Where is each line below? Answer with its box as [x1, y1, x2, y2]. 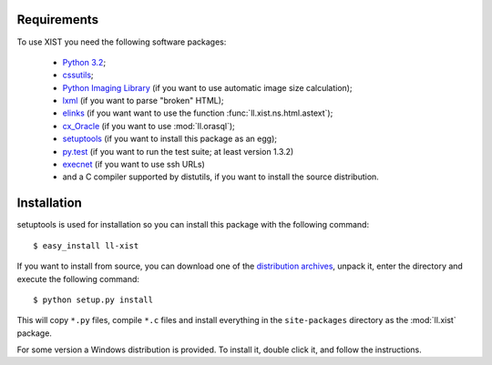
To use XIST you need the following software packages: [16, 36, 227, 47]
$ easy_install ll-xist [33, 240, 139, 250]
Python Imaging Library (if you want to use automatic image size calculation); [62, 82, 353, 93]
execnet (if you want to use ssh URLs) [62, 159, 205, 170]
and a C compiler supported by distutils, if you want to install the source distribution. [62, 171, 380, 182]
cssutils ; [62, 69, 95, 81]
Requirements [16, 12, 99, 27]
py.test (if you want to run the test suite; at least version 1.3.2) [62, 146, 294, 157]
